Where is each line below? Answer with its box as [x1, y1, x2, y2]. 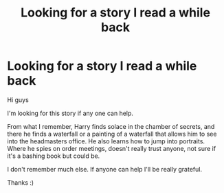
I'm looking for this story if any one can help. [7, 109, 134, 117]
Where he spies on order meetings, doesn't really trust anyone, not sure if [7, 144, 216, 152]
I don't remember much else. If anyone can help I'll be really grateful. [7, 165, 203, 173]
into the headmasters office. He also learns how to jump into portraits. [7, 136, 205, 145]
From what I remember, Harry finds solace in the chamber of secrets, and [7, 122, 215, 130]
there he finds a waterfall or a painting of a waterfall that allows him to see [7, 130, 217, 138]
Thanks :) [7, 178, 34, 187]
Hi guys [7, 95, 29, 104]
